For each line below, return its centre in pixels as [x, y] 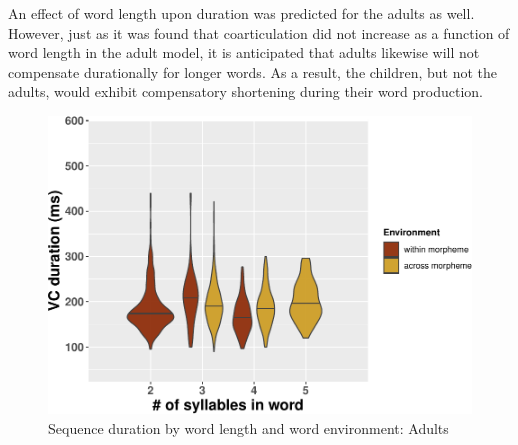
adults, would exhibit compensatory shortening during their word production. [246, 91]
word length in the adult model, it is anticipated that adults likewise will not [244, 52]
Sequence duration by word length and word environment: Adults [248, 427]
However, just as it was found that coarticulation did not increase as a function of [259, 32]
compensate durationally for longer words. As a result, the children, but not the [253, 71]
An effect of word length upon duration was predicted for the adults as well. [241, 13]
